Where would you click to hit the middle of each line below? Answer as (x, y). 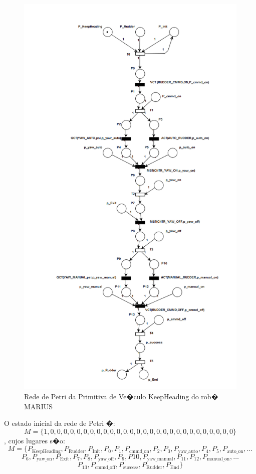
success (131, 467)
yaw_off (106, 459)
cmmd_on (139, 451)
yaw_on (44, 459)
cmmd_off (105, 467)
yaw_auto (188, 451)
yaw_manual (160, 459)
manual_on (218, 459)
